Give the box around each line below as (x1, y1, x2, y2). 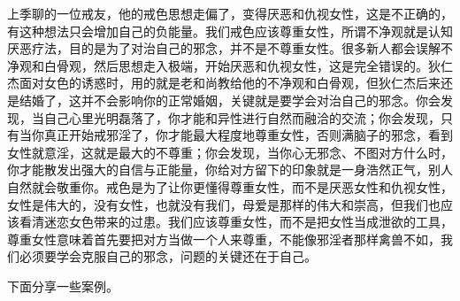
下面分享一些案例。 (7, 276, 119, 295)
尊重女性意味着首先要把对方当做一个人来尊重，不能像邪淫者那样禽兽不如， (7, 229, 441, 248)
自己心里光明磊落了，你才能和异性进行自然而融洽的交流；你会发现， (43, 108, 441, 127)
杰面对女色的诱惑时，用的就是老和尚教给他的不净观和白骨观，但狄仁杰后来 (7, 73, 441, 92)
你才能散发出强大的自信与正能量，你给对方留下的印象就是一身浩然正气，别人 (7, 160, 453, 179)
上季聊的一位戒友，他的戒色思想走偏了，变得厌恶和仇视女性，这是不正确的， (7, 4, 453, 22)
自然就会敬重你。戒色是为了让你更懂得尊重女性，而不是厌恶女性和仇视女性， (7, 177, 453, 196)
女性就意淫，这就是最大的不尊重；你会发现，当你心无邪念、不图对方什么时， (7, 143, 453, 161)
